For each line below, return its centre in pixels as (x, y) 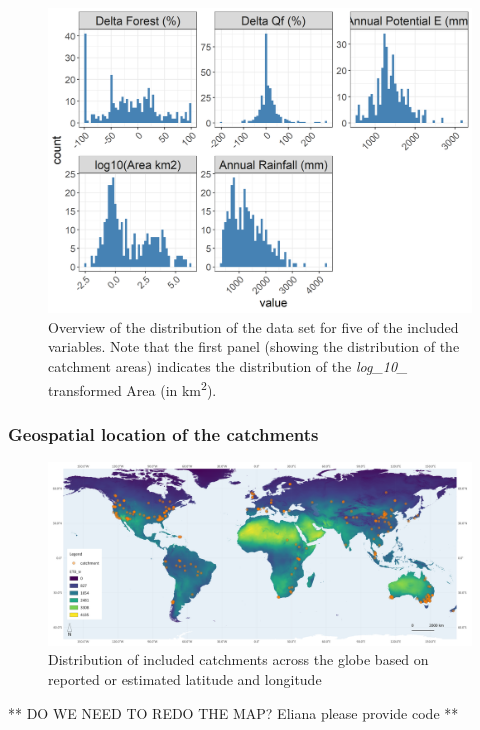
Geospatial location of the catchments (163, 433)
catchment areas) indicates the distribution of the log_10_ (228, 365)
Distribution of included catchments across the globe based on (238, 659)
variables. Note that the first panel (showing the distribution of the (254, 346)
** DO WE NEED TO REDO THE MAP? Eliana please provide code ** (233, 712)
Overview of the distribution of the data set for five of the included (253, 326)
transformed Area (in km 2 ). (132, 388)
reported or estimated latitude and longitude (185, 679)
